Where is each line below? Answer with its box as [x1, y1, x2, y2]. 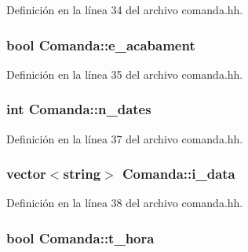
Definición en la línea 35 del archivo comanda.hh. [6, 65, 243, 82]
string [63, 164, 101, 183]
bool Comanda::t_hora [6, 228, 155, 247]
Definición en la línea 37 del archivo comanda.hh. [6, 130, 243, 146]
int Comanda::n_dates [6, 99, 151, 119]
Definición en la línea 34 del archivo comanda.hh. [6, 2, 243, 17]
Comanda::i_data [122, 164, 235, 183]
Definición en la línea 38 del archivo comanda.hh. [6, 195, 243, 211]
